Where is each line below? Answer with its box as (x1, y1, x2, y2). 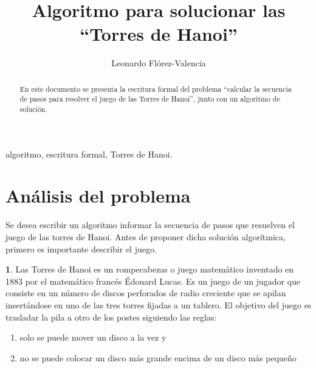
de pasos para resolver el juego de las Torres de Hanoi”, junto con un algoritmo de (19, 94, 280, 104)
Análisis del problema (5, 183, 191, 208)
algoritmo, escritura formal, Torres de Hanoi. (5, 147, 173, 160)
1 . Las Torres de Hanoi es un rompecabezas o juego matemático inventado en (5, 263, 294, 276)
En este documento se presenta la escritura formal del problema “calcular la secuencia (19, 83, 292, 94)
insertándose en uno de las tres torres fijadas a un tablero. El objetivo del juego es (5, 298, 312, 311)
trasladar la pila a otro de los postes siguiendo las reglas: (5, 310, 217, 323)
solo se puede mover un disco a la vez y (19, 331, 167, 344)
